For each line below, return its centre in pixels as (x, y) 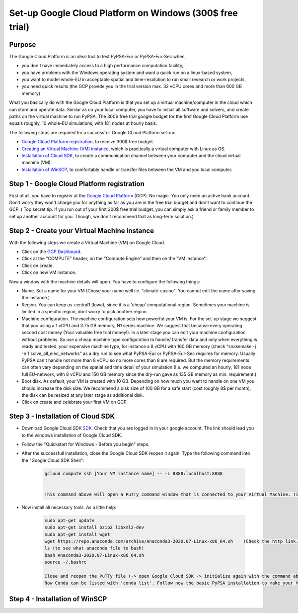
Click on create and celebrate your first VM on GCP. (74, 402)
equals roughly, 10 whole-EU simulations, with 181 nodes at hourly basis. (83, 123)
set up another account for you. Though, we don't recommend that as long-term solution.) (101, 216)
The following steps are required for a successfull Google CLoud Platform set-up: (92, 132)
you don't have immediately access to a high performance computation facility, (103, 66)
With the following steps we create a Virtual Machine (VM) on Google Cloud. (87, 242)
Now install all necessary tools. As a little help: (69, 507)
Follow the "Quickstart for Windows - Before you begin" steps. (85, 444)
